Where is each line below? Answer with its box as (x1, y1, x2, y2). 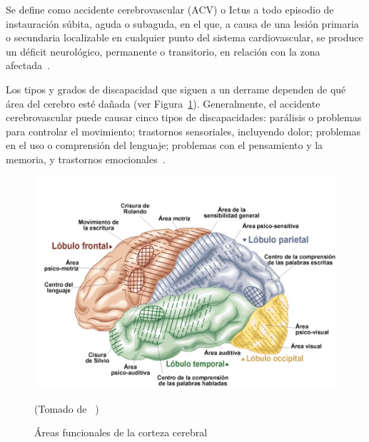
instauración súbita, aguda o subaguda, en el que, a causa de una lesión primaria (6, 16, 359, 31)
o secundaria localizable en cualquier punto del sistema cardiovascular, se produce (6, 30, 363, 45)
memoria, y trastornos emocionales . (6, 151, 166, 166)
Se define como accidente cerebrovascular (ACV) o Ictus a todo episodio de (6, 2, 334, 16)
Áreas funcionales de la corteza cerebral (34, 425, 208, 440)
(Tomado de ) (34, 401, 99, 416)
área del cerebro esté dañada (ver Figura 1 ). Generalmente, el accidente (6, 96, 320, 110)
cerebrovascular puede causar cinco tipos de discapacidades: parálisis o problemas (6, 110, 362, 125)
